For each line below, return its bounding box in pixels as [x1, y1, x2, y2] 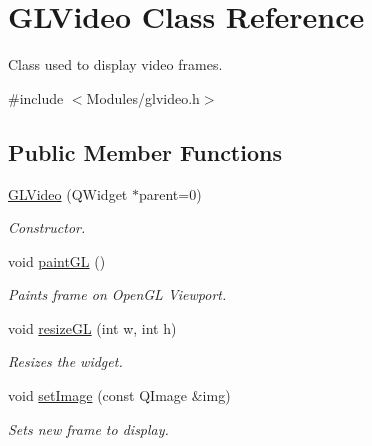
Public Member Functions [8, 136, 282, 167]
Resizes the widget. [8, 351, 123, 372]
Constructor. [8, 217, 86, 238]
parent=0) [138, 183, 202, 204]
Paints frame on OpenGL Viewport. [8, 284, 227, 305]
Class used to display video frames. [8, 54, 223, 75]
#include [8, 87, 64, 108]
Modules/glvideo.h [86, 87, 200, 108]
